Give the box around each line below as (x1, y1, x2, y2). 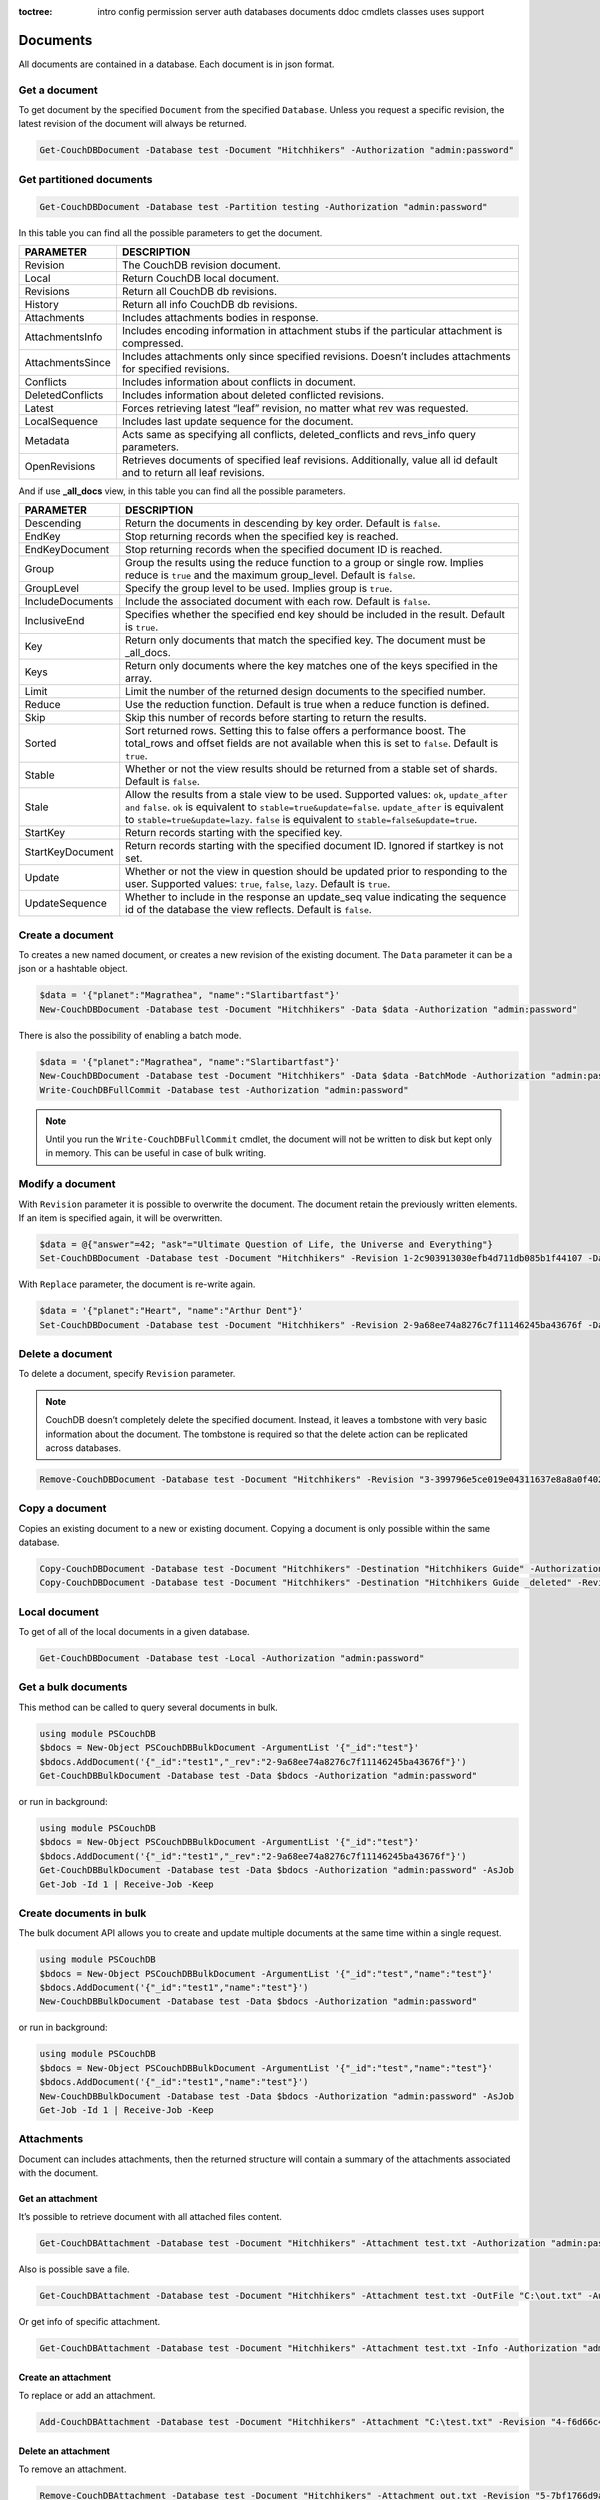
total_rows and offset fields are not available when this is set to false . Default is (125, 736, 499, 750)
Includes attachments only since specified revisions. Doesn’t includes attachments (121, 349, 511, 363)
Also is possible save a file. (18, 2263, 130, 2275)
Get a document (18, 83, 99, 97)
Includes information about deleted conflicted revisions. (121, 388, 385, 402)
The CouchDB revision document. (121, 258, 282, 272)
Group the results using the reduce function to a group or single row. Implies (125, 556, 484, 570)
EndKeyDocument (24, 543, 110, 557)
